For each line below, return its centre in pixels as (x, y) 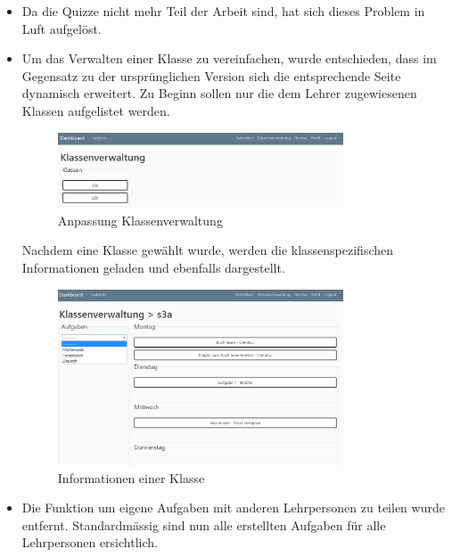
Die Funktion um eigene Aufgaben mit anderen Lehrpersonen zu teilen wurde (233, 508)
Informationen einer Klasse (131, 477)
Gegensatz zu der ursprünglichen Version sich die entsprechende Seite (211, 75)
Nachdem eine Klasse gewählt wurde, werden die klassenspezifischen (208, 250)
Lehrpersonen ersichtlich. (90, 542)
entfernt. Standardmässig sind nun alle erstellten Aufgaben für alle (204, 524)
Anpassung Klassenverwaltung (140, 220)
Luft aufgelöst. (62, 28)
